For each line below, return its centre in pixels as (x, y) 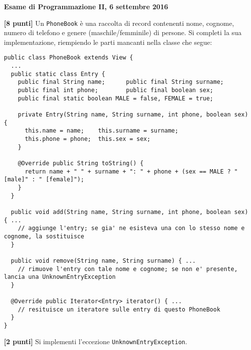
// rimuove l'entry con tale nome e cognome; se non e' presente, (128, 269)
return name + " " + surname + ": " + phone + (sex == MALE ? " (131, 171)
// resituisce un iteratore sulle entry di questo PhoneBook (119, 309)
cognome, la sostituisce (44, 236)
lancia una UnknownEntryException (60, 277)
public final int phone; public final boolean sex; (116, 90)
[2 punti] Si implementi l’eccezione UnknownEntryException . (96, 341)
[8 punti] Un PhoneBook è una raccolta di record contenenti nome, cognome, (119, 23)
